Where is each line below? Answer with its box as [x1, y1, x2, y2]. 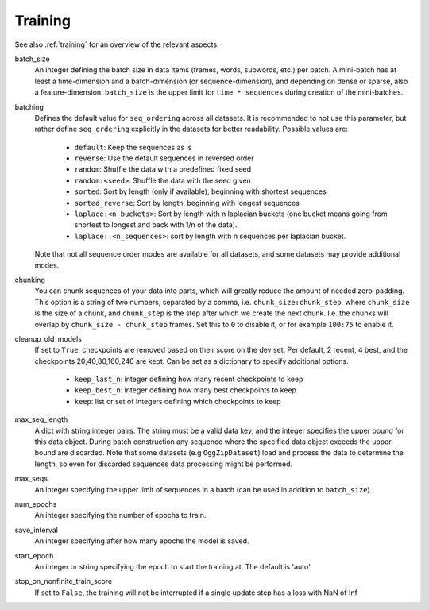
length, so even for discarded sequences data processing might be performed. [34, 459, 293, 469]
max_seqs [14, 473, 48, 484]
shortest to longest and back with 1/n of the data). [74, 220, 238, 230]
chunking [14, 275, 45, 284]
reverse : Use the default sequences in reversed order [74, 153, 254, 163]
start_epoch [14, 550, 54, 560]
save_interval [14, 525, 59, 535]
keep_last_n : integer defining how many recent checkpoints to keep [74, 374, 303, 384]
